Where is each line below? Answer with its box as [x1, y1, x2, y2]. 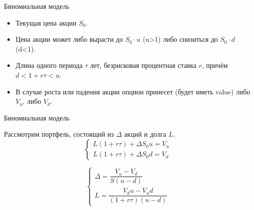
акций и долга [124, 129, 166, 139]
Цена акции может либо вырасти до [15, 34, 123, 44]
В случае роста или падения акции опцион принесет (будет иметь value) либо [15, 86, 251, 96]
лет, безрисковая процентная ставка [90, 60, 197, 70]
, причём [202, 60, 228, 70]
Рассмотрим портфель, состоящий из [4, 129, 114, 139]
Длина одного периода [15, 60, 83, 70]
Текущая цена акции [15, 17, 77, 28]
